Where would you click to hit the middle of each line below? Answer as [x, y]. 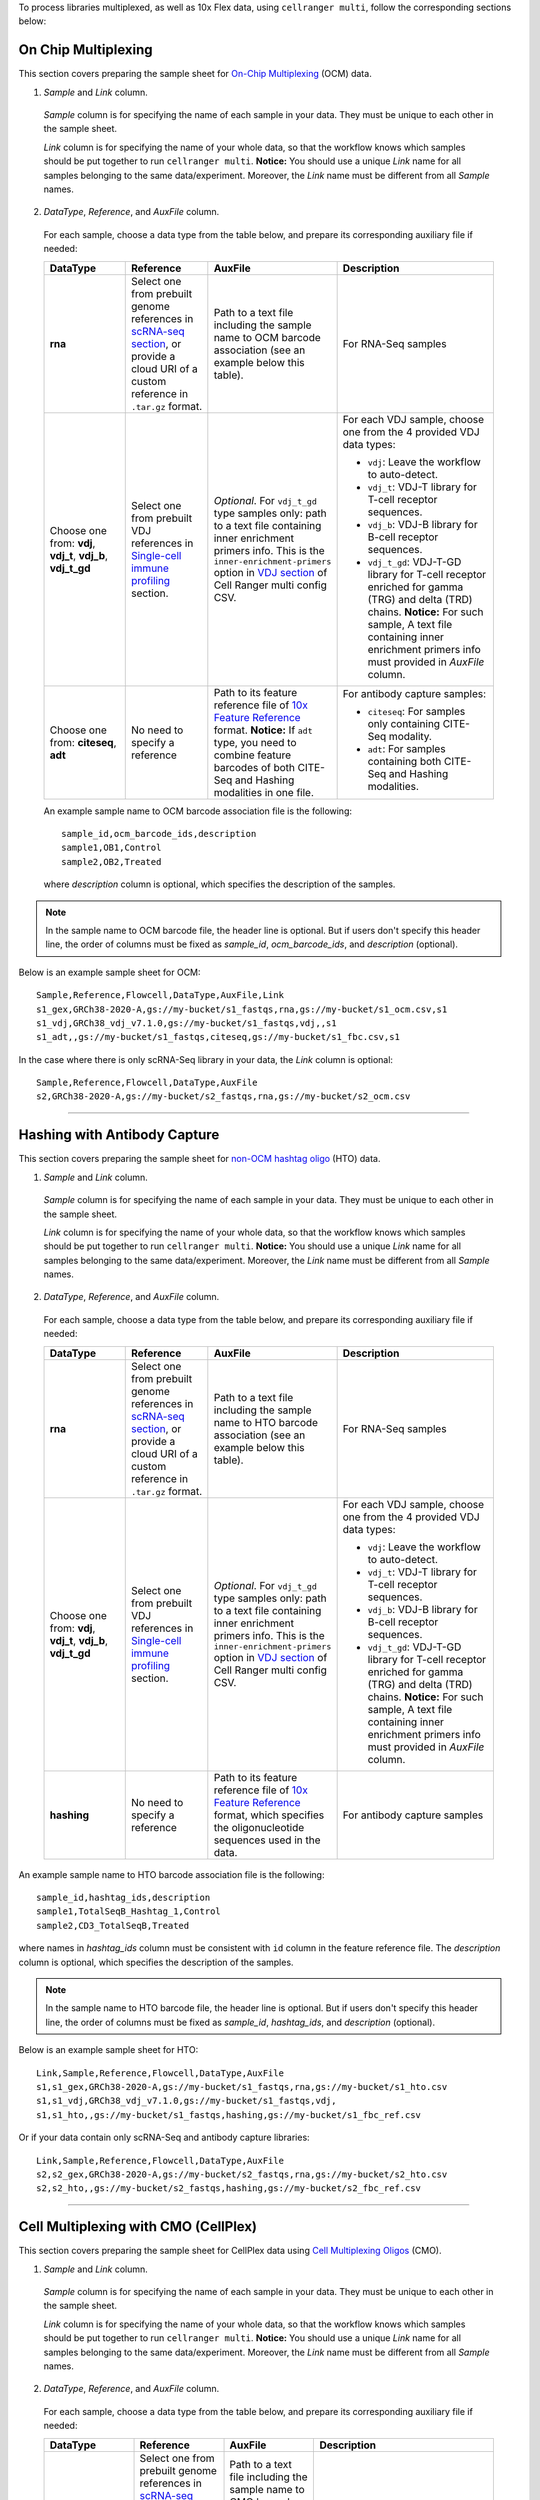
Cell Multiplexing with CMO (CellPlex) [138, 2226]
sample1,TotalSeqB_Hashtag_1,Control [129, 1911]
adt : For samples [406, 748]
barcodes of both [254, 767]
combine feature [252, 755]
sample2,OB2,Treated [111, 861]
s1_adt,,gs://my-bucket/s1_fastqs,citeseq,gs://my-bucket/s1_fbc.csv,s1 [218, 1037]
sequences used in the [267, 1840]
